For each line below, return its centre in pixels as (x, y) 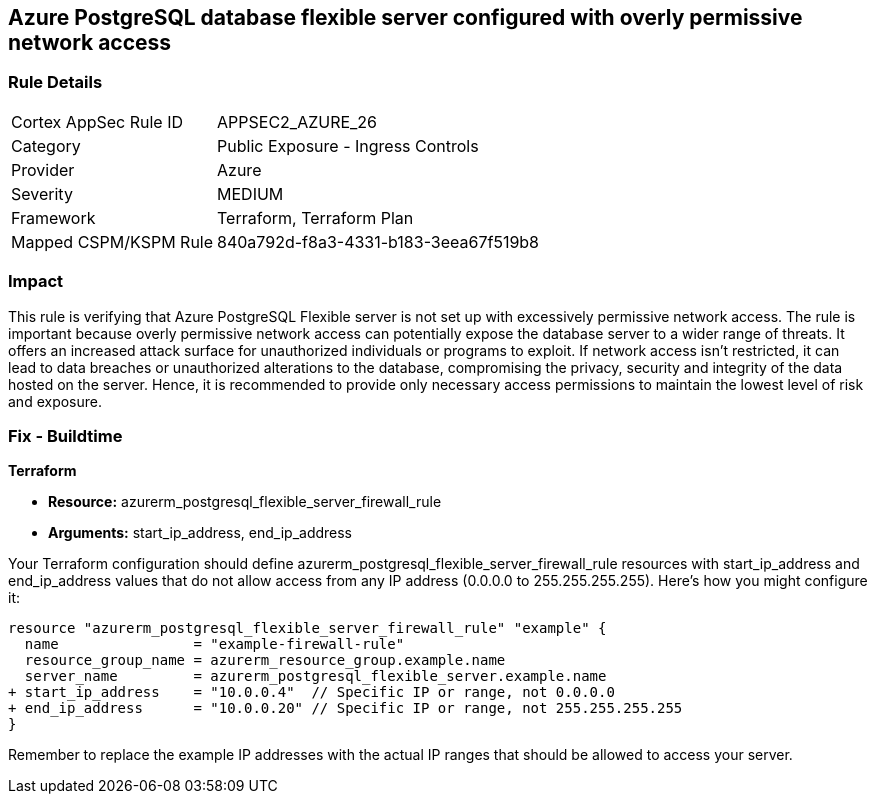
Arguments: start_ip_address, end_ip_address (200, 533)
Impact (36, 281)
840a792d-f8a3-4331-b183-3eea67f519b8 (378, 241)
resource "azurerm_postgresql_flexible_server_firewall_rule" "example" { (307, 628)
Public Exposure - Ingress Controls (348, 145)
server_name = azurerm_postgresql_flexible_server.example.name (315, 676)
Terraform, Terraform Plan (315, 217)
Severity (42, 193)
